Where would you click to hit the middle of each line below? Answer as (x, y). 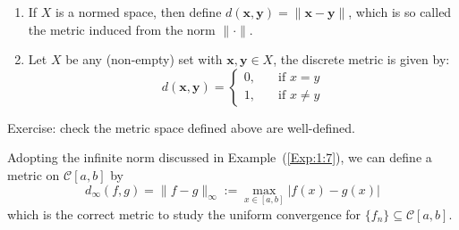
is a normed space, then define (139, 12)
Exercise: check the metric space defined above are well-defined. (181, 127)
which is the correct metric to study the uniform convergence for (184, 214)
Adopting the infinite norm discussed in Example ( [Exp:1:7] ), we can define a (220, 157)
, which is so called (400, 12)
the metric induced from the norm (122, 29)
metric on (34, 174)
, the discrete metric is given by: (361, 59)
